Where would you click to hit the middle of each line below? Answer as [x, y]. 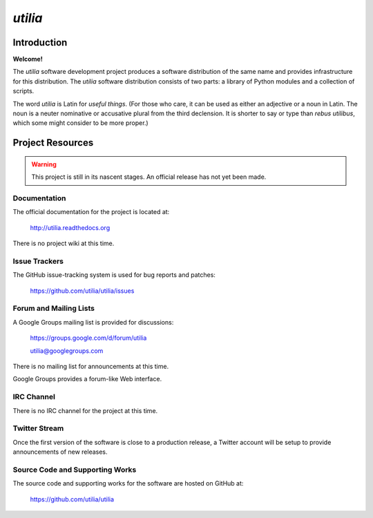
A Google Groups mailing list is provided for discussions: [93, 322]
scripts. [23, 91]
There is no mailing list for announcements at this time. [91, 366]
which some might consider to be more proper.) [80, 123]
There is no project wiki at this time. [64, 243]
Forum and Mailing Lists [54, 309]
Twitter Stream [38, 428]
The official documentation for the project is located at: [91, 212]
